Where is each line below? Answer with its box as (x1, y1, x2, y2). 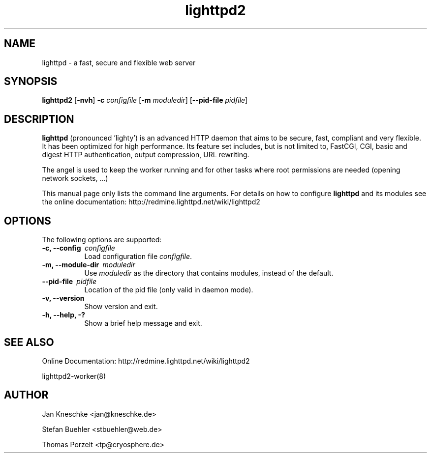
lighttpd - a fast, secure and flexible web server (42, 58, 196, 67)
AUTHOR (4, 389, 49, 401)
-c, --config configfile (42, 244, 115, 253)
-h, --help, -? (42, 311, 85, 319)
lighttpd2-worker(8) (42, 371, 106, 380)
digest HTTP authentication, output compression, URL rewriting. (42, 150, 249, 159)
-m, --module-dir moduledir (42, 260, 135, 269)
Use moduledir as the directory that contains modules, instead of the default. (84, 269, 334, 278)
